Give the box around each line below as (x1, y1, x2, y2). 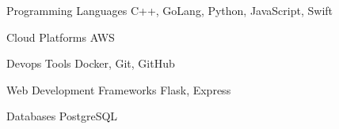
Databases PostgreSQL (6, 108, 118, 124)
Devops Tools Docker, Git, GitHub (6, 55, 175, 72)
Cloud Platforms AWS (6, 28, 115, 45)
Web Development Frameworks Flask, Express (6, 81, 231, 98)
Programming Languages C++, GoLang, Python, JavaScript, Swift (6, 2, 333, 18)
